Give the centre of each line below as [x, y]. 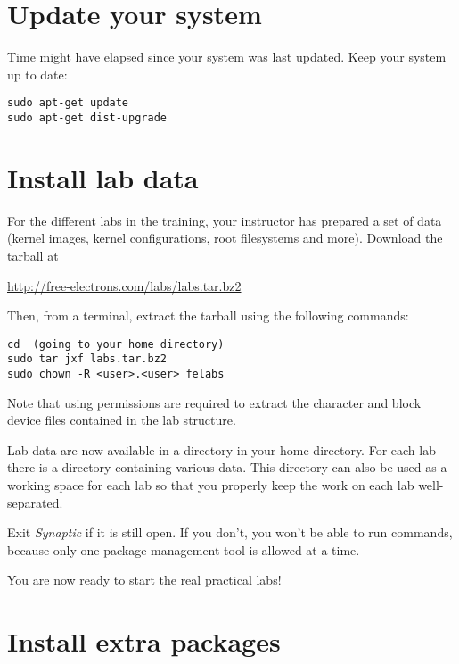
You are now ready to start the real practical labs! [144, 580]
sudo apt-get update [68, 103]
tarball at [33, 255]
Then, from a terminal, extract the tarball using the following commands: [208, 315]
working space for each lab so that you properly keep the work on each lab [211, 485]
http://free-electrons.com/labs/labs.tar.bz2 [124, 285]
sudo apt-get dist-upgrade [87, 117]
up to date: [37, 74]
